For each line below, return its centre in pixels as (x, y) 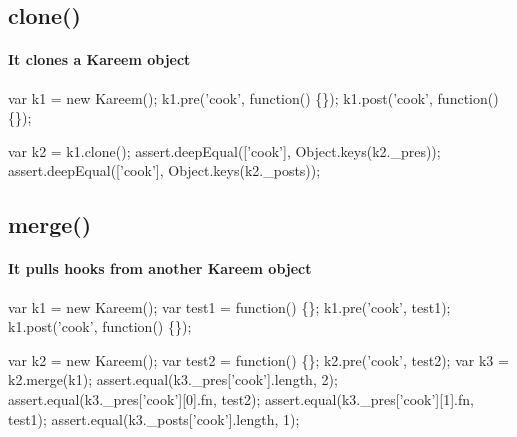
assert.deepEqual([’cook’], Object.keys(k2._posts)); (164, 170)
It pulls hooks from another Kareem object (160, 268)
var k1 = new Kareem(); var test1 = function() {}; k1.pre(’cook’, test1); (229, 306)
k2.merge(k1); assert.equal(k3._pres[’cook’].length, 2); (173, 379)
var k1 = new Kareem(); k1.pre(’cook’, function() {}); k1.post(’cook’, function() (253, 97)
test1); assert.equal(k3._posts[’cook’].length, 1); (154, 418)
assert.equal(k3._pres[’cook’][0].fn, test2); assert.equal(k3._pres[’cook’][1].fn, (241, 398)
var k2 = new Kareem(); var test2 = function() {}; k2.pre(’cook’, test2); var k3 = (258, 359)
